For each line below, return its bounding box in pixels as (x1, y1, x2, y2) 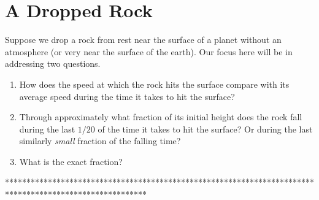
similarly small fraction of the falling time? (19, 134, 181, 147)
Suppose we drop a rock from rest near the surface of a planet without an (5, 33, 282, 46)
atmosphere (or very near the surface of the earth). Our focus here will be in (5, 45, 293, 58)
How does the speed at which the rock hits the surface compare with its (19, 77, 290, 90)
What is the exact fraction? (19, 155, 123, 167)
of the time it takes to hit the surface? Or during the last (98, 122, 313, 135)
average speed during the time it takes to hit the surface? (19, 90, 235, 102)
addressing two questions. (5, 57, 101, 70)
